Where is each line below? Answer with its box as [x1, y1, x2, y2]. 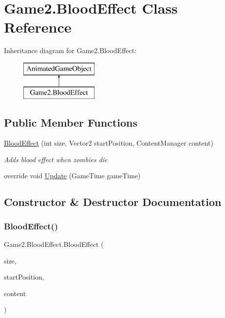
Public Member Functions [4, 115, 137, 130]
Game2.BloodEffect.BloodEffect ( [4, 239, 104, 249]
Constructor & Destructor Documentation [4, 194, 222, 209]
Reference [4, 17, 72, 37]
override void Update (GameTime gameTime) [4, 170, 141, 181]
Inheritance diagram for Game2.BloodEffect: [4, 45, 137, 56]
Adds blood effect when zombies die [4, 154, 108, 164]
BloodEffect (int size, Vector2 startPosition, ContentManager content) [4, 138, 213, 148]
